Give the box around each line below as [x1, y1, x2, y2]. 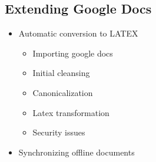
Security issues [32, 126, 85, 138]
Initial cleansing [32, 67, 90, 79]
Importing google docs [32, 47, 113, 59]
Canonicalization [32, 86, 93, 98]
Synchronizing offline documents [18, 146, 135, 158]
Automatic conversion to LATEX [18, 27, 138, 39]
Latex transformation [32, 106, 109, 118]
